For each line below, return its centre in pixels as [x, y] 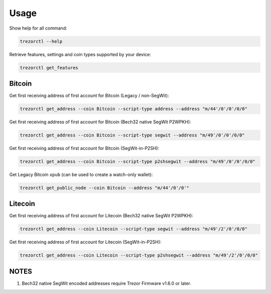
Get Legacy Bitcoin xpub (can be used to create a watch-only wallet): [81, 174]
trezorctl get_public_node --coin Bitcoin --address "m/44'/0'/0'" [105, 188]
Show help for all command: [38, 28]
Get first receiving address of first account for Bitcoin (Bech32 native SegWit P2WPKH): [100, 122]
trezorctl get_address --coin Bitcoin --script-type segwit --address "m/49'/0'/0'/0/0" [132, 135]
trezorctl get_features [49, 67]
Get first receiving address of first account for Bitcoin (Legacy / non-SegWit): [89, 96]
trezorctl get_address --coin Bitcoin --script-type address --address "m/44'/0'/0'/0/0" [134, 109]
